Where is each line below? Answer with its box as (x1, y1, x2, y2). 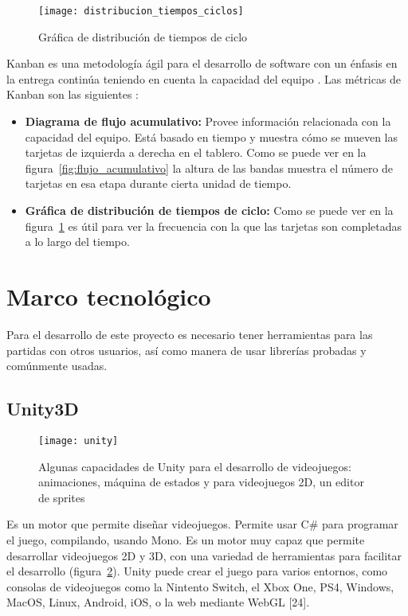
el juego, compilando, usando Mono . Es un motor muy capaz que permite (6, 531, 365, 548)
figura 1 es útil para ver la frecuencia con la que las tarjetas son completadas (25, 217, 402, 234)
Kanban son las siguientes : (6, 86, 139, 103)
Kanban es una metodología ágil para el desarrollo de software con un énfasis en (6, 55, 398, 72)
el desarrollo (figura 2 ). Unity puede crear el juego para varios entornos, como (6, 563, 388, 579)
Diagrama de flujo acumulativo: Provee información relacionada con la (25, 113, 391, 130)
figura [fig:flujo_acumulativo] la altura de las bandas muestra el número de (25, 159, 394, 176)
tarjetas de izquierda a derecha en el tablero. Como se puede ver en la (25, 144, 367, 161)
